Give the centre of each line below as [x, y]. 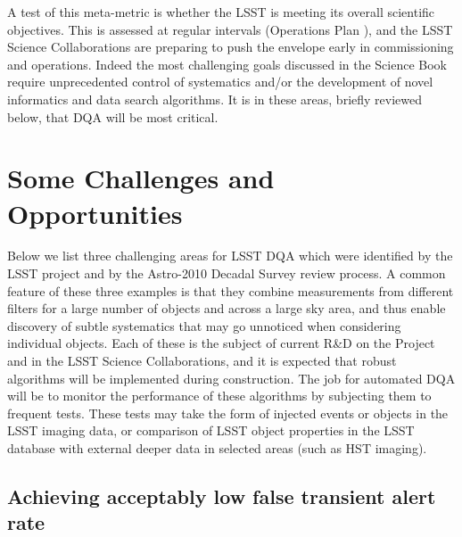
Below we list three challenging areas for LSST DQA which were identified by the [230, 256]
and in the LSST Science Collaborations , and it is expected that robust [202, 361]
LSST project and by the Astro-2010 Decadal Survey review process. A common [227, 273]
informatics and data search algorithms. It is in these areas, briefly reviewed [215, 99]
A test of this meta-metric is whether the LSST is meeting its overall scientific [221, 12]
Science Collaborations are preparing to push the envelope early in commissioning [231, 47]
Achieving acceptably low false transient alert [222, 496]
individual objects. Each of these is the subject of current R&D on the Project [221, 343]
